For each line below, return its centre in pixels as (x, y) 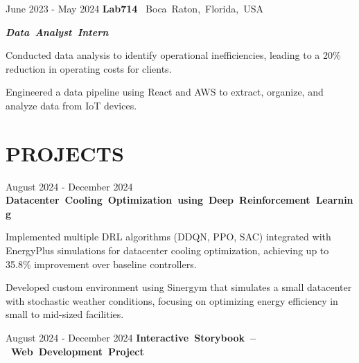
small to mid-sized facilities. (65, 314)
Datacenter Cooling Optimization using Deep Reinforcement (158, 200)
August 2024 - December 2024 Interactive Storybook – (131, 338)
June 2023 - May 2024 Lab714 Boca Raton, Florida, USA (134, 8)
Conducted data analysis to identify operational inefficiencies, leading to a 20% (173, 55)
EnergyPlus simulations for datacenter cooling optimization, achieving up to (167, 250)
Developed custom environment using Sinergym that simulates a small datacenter (179, 287)
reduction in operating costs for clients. (89, 68)
